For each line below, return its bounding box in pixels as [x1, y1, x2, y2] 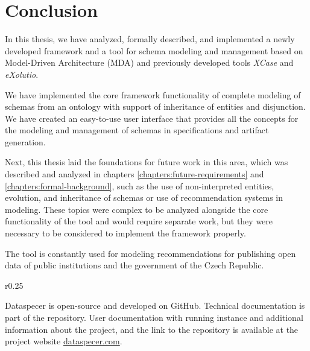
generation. [5, 135, 46, 148]
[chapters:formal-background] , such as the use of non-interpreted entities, [5, 179, 274, 192]
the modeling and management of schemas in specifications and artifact [5, 124, 269, 136]
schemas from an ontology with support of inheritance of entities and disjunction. [5, 100, 306, 113]
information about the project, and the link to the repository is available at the [5, 323, 299, 335]
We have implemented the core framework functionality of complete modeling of [5, 88, 301, 101]
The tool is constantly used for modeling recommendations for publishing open [5, 247, 296, 259]
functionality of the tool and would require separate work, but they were [5, 215, 273, 227]
